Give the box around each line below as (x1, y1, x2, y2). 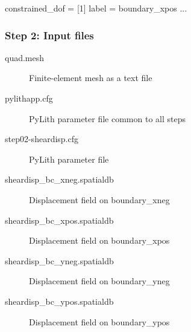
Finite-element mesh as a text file (29, 71, 152, 84)
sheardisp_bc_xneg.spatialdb (5, 173, 114, 186)
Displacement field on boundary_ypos (29, 315, 170, 328)
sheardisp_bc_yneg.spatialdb (5, 254, 114, 267)
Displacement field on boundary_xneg (29, 193, 170, 206)
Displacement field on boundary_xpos (29, 234, 170, 247)
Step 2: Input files (5, 27, 94, 42)
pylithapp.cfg (5, 92, 53, 104)
